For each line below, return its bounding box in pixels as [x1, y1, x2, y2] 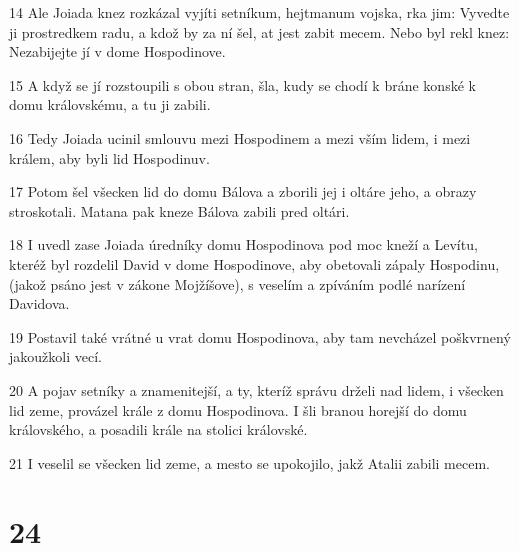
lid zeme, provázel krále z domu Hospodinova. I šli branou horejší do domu [9, 399, 467, 420]
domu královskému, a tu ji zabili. [9, 94, 211, 115]
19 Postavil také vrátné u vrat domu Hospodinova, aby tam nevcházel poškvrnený [9, 326, 511, 347]
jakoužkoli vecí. [9, 346, 102, 367]
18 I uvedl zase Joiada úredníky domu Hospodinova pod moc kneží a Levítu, [9, 234, 478, 255]
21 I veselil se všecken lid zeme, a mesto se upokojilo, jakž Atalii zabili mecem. [9, 452, 490, 473]
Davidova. [9, 293, 70, 314]
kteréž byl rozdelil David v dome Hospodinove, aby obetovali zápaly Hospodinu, [9, 253, 500, 274]
